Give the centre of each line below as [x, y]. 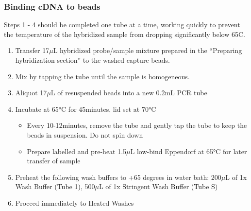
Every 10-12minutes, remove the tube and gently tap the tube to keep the [137, 125]
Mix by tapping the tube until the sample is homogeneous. [102, 76]
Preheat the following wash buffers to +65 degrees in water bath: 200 [118, 177]
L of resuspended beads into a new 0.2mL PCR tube [129, 93]
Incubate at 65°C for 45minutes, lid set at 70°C [86, 109]
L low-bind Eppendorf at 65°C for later [189, 151]
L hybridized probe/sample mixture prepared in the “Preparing [148, 50]
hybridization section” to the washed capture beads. [92, 60]
